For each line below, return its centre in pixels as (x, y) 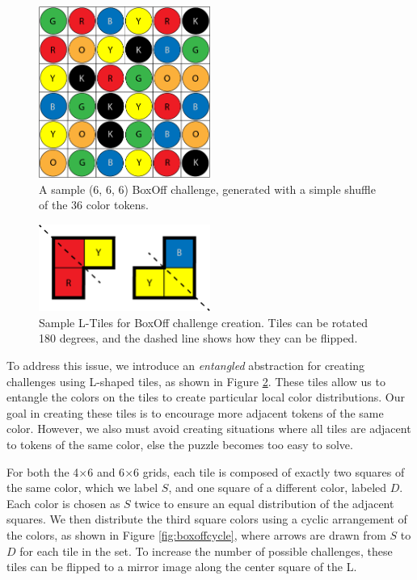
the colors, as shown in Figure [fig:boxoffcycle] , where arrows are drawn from (196, 534)
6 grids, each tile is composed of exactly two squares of (269, 471)
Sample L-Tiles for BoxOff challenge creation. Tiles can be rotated (204, 322)
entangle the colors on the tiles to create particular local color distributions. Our (206, 397)
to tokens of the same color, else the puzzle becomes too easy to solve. (180, 444)
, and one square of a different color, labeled (278, 488)
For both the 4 (43, 471)
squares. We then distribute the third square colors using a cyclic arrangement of (207, 519)
